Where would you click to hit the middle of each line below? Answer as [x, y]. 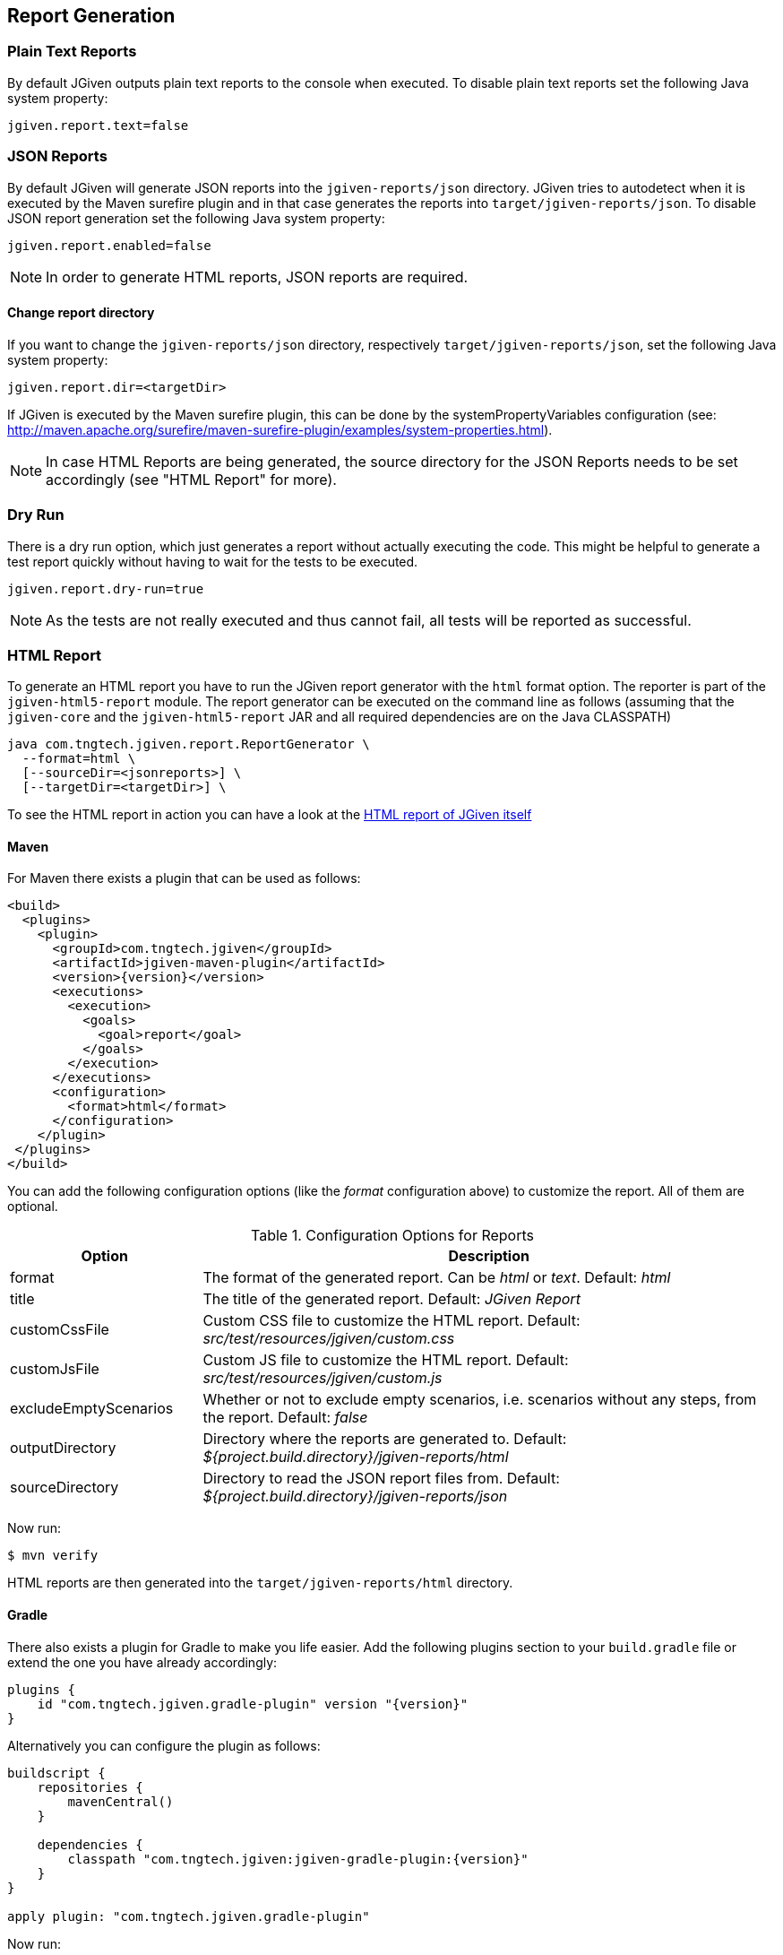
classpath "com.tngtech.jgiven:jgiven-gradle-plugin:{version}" [298, 1859]
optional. [33, 1207]
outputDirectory [63, 1448]
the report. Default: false [285, 1418]
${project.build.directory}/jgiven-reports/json [355, 1497]
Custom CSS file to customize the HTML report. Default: [391, 1321]
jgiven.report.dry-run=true [106, 588]
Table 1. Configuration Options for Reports [392, 1236]
